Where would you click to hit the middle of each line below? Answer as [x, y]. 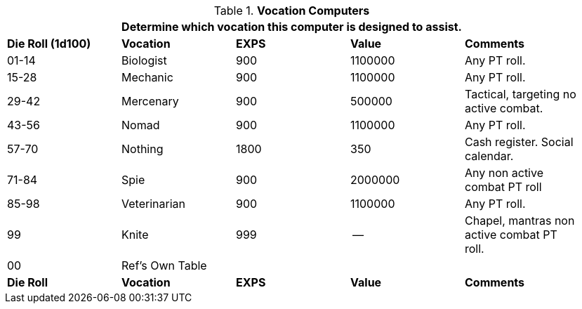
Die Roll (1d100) [49, 44]
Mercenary [150, 101]
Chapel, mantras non [520, 221]
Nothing [143, 149]
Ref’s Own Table [164, 265]
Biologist [144, 60]
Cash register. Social [519, 142]
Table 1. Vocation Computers [292, 11]
